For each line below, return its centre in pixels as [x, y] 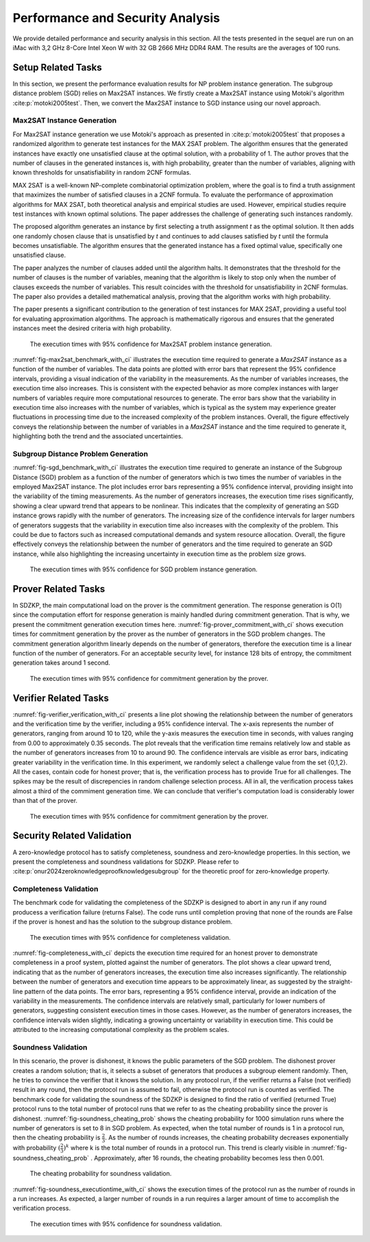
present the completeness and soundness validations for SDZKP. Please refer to [126, 861]
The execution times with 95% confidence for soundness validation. [126, 1224]
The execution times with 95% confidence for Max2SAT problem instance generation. [151, 344]
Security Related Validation [72, 836]
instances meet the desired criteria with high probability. [92, 328]
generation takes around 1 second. [62, 663]
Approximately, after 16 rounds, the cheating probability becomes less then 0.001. [209, 1158]
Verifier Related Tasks [61, 698]
